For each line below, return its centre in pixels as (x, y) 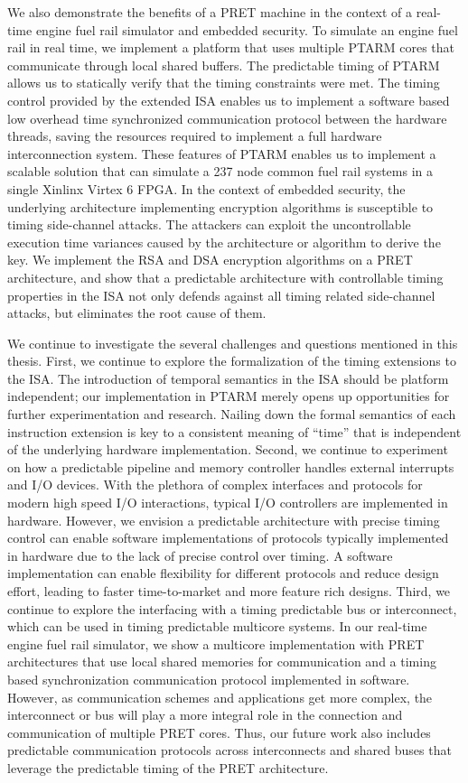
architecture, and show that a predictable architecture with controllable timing (225, 277)
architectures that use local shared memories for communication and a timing (222, 662)
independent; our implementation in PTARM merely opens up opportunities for (229, 396)
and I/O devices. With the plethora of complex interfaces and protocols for (215, 485)
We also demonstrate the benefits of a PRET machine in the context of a (210, 12)
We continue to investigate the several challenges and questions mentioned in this (233, 343)
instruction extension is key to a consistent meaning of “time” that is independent (234, 431)
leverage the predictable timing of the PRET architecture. (168, 767)
